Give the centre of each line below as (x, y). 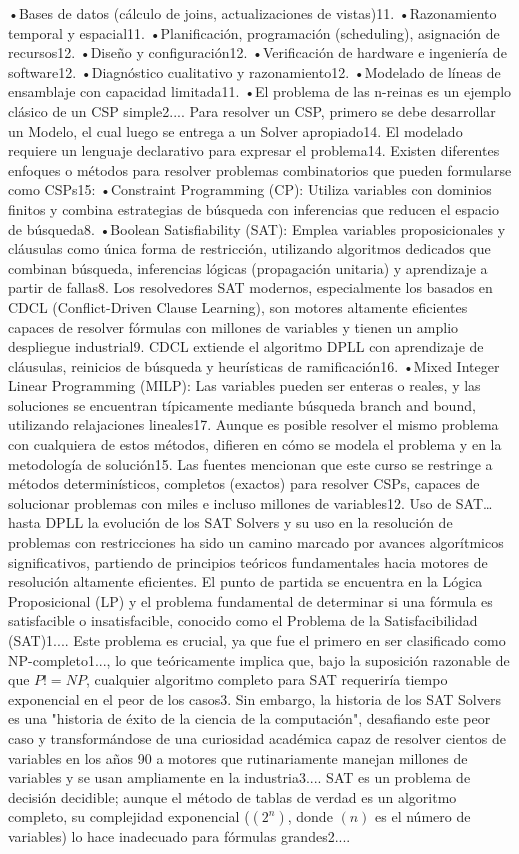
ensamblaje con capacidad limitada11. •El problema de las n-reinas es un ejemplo (260, 91)
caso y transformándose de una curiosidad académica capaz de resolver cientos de (257, 737)
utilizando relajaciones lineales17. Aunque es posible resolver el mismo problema (253, 424)
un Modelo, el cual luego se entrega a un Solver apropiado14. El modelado (235, 130)
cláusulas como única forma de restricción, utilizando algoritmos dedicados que (249, 248)
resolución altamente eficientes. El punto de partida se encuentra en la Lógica (245, 581)
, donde (310, 816)
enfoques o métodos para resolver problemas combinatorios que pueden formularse (260, 169)
